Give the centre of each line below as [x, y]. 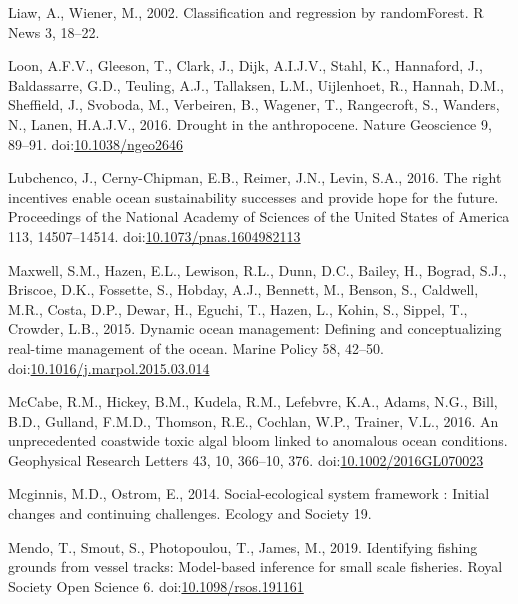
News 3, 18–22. [54, 31]
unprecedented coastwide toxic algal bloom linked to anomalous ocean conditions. [258, 440]
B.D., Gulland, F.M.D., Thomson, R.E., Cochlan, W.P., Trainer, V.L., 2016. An [253, 420]
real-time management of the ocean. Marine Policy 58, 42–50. [196, 347]
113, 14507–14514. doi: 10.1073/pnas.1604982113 [154, 235]
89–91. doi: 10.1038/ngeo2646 [96, 143]
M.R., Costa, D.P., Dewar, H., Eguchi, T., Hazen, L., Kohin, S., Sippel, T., [238, 308]
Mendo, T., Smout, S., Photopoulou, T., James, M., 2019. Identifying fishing [243, 546]
